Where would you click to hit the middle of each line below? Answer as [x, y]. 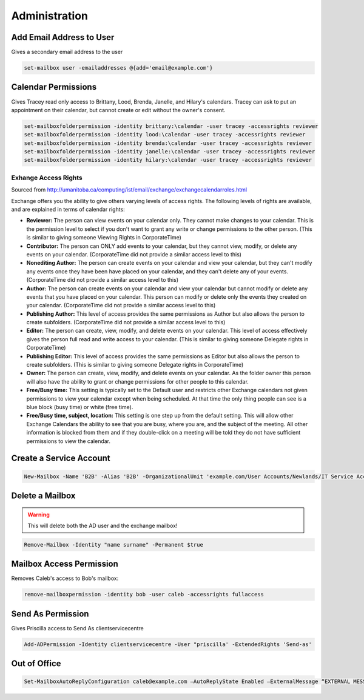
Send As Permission [50, 614]
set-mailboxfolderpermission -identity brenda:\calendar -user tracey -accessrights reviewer [168, 143]
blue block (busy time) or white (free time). [80, 407]
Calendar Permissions [54, 87]
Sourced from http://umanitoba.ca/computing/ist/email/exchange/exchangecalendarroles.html [129, 190]
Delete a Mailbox [43, 495]
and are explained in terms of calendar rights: [68, 209]
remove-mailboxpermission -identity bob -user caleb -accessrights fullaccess [144, 595]
